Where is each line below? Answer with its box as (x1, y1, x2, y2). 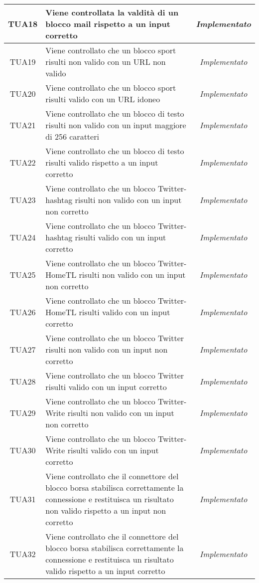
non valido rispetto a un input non (45, 505, 166, 516)
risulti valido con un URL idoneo (45, 93, 160, 105)
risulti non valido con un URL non (45, 56, 166, 67)
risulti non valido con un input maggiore (45, 119, 186, 131)
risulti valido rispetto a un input (45, 157, 158, 168)
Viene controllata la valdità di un (45, 6, 179, 18)
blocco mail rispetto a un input (45, 18, 170, 29)
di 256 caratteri (45, 131, 99, 142)
